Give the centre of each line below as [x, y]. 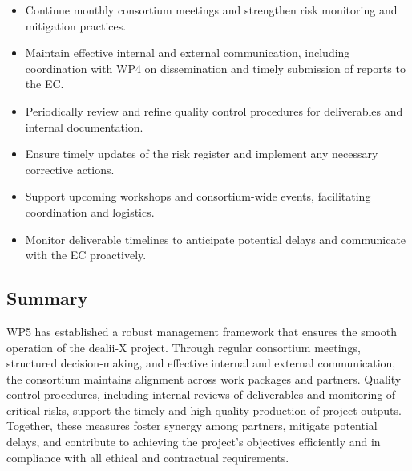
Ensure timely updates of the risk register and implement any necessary [202, 154]
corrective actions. [70, 169]
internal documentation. [84, 126]
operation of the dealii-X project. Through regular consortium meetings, [184, 347]
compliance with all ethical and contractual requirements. [148, 457]
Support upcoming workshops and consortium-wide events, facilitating [198, 196]
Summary [47, 298]
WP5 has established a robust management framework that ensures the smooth [202, 331]
